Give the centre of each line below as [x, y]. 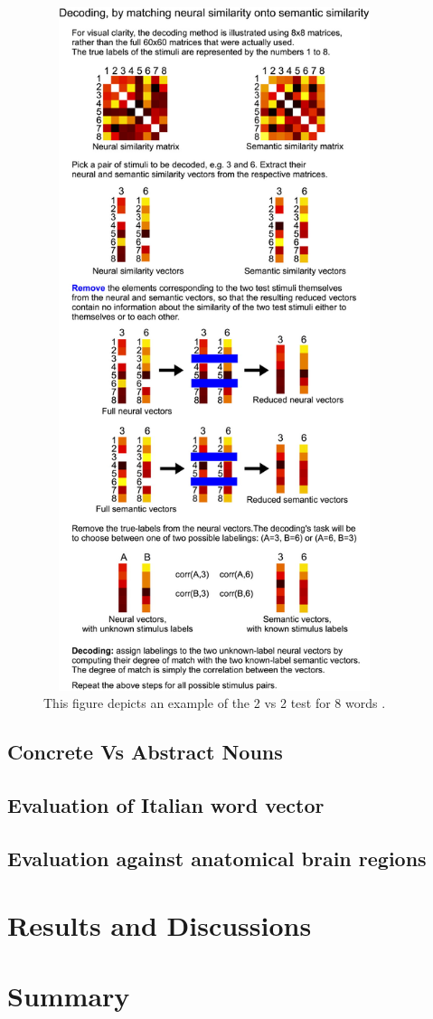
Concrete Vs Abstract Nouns [145, 752]
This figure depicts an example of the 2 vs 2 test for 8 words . [215, 703]
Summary [69, 995]
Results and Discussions [160, 925]
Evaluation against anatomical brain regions [217, 859]
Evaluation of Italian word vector [166, 805]
